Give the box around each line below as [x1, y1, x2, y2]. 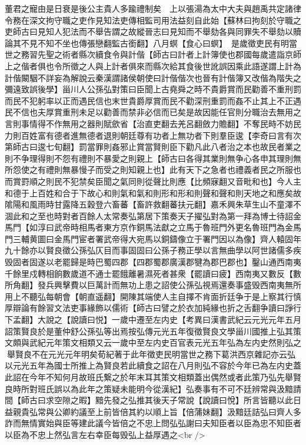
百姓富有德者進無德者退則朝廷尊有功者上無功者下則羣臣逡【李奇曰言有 [21, 129, 293, 141]
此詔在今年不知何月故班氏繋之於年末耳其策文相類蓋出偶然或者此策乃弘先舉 [5, 371, 293, 383]
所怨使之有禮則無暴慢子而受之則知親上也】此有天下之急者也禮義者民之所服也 [5, 163, 301, 176]
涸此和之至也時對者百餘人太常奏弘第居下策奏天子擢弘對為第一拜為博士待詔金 [5, 209, 301, 222]
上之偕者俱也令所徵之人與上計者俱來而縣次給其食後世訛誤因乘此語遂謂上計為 [5, 59, 301, 72]
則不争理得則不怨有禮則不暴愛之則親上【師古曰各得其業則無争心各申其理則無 [5, 152, 301, 164]
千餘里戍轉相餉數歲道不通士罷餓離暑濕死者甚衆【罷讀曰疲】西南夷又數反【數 [5, 267, 301, 279]
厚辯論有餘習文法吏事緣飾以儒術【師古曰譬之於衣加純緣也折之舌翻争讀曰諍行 [5, 302, 301, 314]
